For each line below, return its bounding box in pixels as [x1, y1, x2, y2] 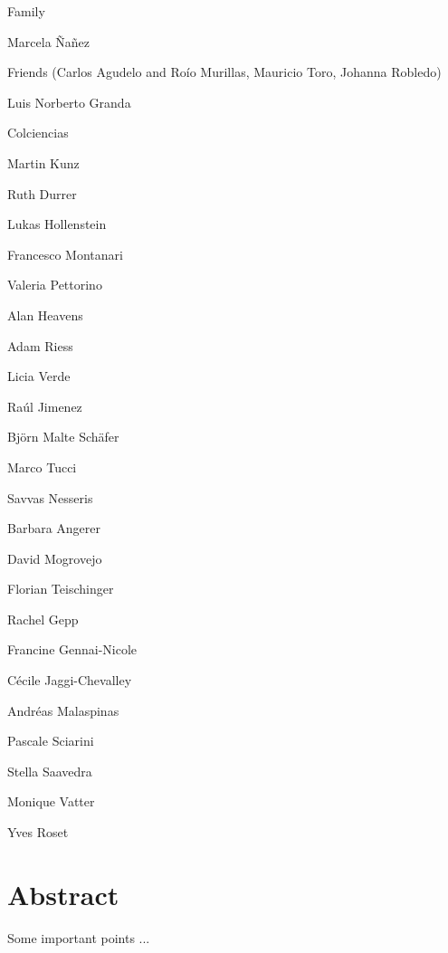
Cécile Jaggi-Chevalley [7, 671, 132, 690]
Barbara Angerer [7, 519, 101, 538]
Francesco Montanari [7, 244, 123, 263]
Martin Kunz [7, 153, 80, 172]
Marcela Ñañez [7, 32, 91, 51]
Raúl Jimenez [7, 396, 82, 415]
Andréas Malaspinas [7, 700, 119, 720]
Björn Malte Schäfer [7, 427, 119, 446]
